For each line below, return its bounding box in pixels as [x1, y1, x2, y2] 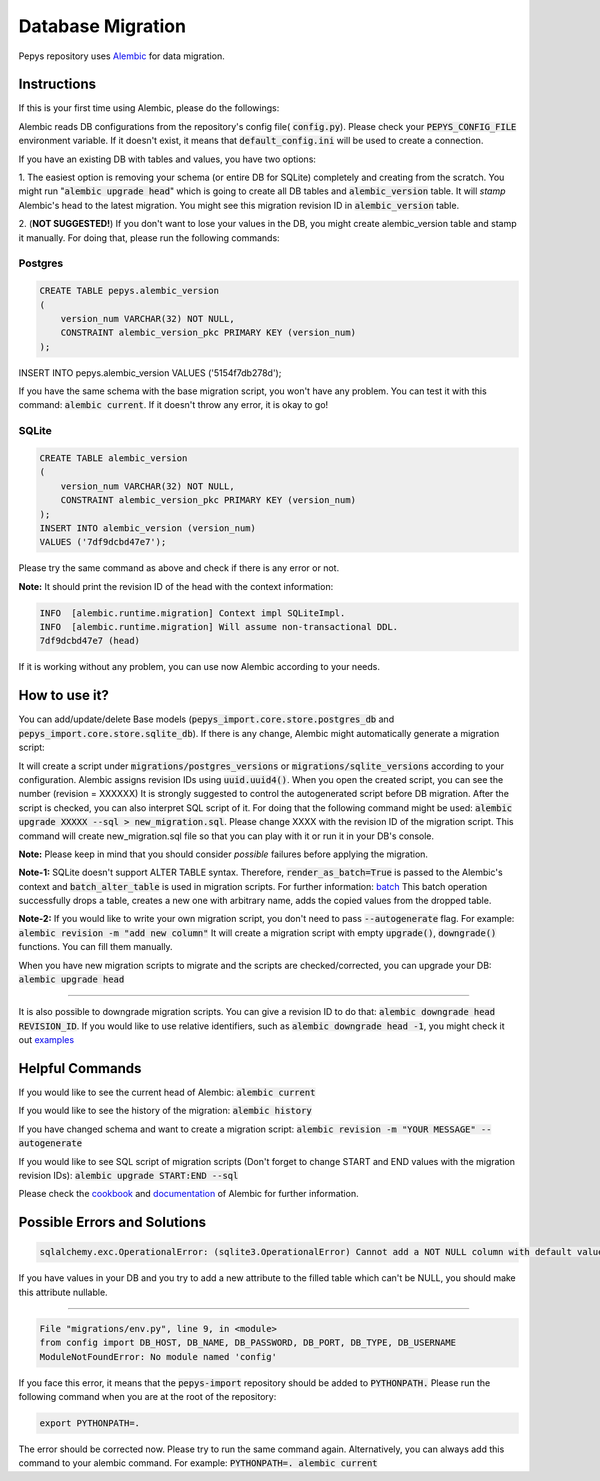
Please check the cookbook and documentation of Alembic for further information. [18, 1188, 359, 1200]
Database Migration [18, 15, 187, 37]
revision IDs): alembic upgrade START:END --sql [18, 1170, 239, 1182]
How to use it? [18, 687, 109, 704]
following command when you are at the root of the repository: [18, 1390, 277, 1402]
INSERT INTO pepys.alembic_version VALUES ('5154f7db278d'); [18, 366, 282, 379]
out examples [18, 1034, 75, 1046]
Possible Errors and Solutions [18, 1214, 207, 1231]
